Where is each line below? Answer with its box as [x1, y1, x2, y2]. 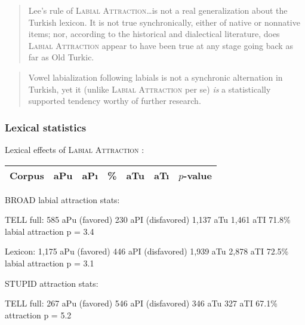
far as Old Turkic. [28, 51, 94, 63]
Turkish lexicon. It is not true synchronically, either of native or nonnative [28, 16, 300, 28]
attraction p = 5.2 [5, 308, 72, 321]
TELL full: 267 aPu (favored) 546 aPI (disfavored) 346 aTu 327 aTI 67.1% [5, 297, 278, 309]
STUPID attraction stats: [5, 277, 98, 289]
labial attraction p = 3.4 [5, 225, 94, 237]
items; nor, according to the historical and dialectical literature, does [28, 27, 280, 40]
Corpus [10, 168, 44, 182]
